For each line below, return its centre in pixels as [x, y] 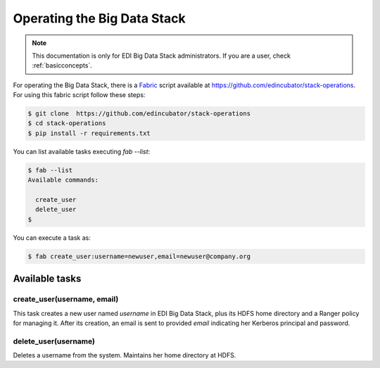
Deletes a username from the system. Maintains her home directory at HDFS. [125, 355]
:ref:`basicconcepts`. [62, 65]
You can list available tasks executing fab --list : [82, 151]
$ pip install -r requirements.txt [89, 133]
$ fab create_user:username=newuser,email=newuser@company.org [139, 256]
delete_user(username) [54, 341]
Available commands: [63, 180]
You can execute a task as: [52, 237]
